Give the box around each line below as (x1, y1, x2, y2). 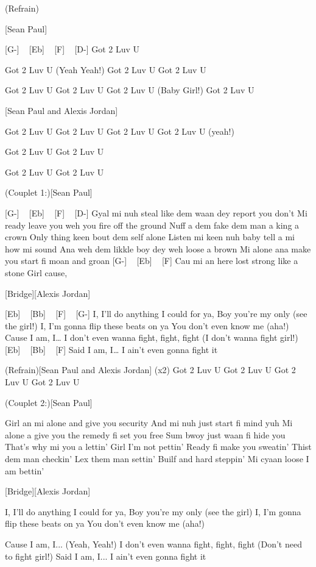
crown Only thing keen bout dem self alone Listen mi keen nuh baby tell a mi (5, 230, 295, 243)
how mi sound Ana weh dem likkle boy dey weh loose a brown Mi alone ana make (5, 242, 311, 255)
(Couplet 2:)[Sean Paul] (5, 396, 93, 408)
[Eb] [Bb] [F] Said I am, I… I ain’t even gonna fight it (5, 343, 218, 355)
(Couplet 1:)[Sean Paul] (5, 186, 93, 199)
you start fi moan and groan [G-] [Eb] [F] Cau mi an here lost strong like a (5, 254, 298, 267)
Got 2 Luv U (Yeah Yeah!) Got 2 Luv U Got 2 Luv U (5, 63, 206, 76)
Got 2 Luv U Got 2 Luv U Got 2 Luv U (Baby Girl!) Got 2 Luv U (5, 84, 255, 96)
